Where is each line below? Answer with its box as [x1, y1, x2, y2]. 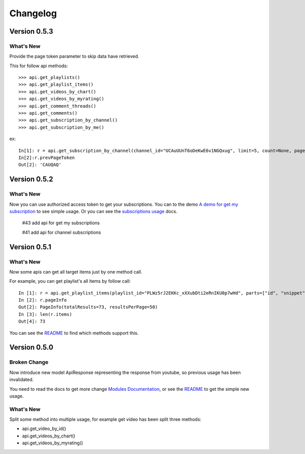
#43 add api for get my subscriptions [22, 220, 100, 226]
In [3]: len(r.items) [18, 311, 72, 317]
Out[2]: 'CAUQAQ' [18, 162, 62, 168]
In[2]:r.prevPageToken [18, 155, 75, 161]
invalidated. [9, 377, 34, 383]
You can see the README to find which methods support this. [9, 330, 139, 336]
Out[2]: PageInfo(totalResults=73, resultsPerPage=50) [18, 304, 158, 310]
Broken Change [9, 359, 49, 366]
